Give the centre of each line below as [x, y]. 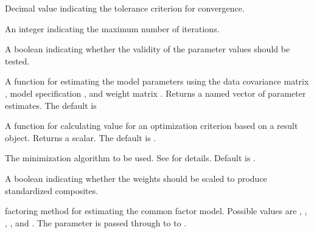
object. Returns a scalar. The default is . [81, 137]
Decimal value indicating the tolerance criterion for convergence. [125, 8]
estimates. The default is [51, 105]
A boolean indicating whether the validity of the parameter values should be [148, 49]
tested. [17, 61]
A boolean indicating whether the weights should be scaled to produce [136, 178]
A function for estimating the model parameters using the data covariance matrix [157, 81]
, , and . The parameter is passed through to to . [96, 222]
